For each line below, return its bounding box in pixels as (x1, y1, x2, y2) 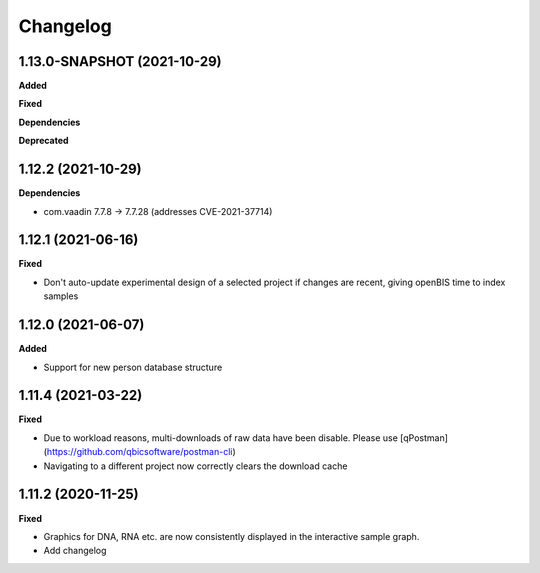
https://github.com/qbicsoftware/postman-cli (46, 446, 233, 458)
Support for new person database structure (43, 361, 223, 373)
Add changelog (43, 545, 107, 557)
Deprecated (18, 135, 69, 147)
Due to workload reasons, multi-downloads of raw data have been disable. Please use (43, 431, 399, 444)
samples (43, 290, 79, 302)
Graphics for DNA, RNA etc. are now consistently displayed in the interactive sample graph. (43, 530, 420, 542)
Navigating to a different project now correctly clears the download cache (43, 460, 348, 472)
